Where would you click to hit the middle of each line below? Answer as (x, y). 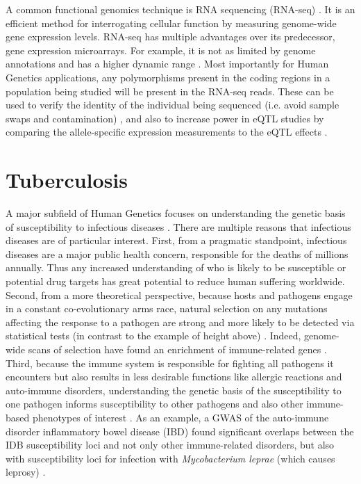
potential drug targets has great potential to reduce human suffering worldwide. (175, 281)
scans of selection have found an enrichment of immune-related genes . (177, 349)
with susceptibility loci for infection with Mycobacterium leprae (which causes (170, 458)
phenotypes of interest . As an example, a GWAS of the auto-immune (180, 417)
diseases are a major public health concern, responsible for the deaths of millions (177, 253)
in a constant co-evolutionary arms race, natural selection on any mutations (167, 308)
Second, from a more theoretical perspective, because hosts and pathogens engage (179, 295)
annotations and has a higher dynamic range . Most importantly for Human (167, 64)
